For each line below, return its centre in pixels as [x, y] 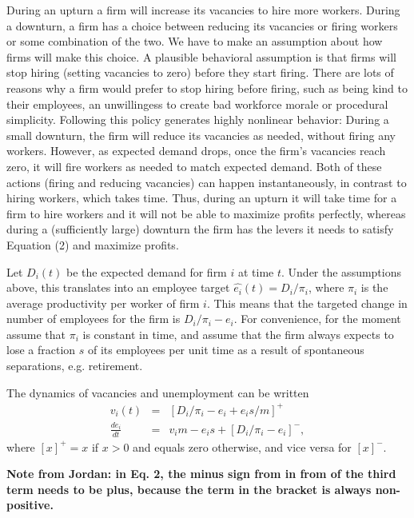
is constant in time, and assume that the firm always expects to [238, 334]
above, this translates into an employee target [118, 287]
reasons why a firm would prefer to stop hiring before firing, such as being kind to [207, 88]
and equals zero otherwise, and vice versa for [242, 446]
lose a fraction [41, 350]
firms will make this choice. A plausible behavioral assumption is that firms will [201, 56]
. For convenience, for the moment [317, 319]
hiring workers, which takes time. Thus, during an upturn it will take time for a [202, 198]
